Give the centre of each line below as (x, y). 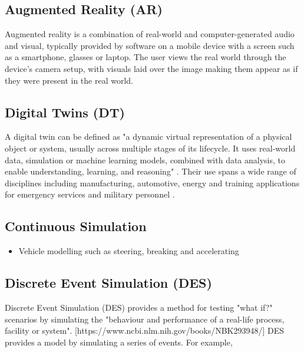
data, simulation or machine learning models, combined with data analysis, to (145, 159)
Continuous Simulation (76, 226)
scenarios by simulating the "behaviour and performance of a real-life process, (145, 319)
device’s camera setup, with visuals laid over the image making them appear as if (151, 68)
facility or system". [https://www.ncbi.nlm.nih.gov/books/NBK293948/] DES (145, 330)
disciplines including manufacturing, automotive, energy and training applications (152, 182)
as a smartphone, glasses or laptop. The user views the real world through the (146, 57)
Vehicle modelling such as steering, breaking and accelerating (129, 251)
